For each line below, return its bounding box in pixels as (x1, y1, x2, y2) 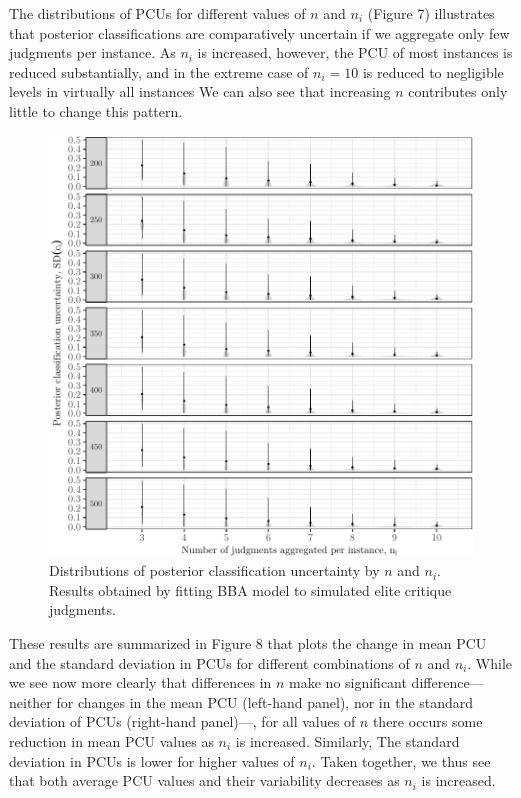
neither (9, 691, 52, 712)
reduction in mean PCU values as (9, 731, 214, 752)
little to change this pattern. (9, 100, 183, 121)
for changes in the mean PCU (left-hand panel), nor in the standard (56, 691, 474, 712)
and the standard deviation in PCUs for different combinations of (9, 652, 410, 673)
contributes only (408, 81, 508, 102)
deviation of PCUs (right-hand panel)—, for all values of (9, 711, 356, 732)
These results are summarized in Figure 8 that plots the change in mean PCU (9, 633, 487, 654)
